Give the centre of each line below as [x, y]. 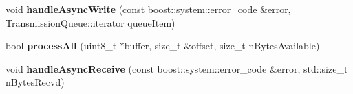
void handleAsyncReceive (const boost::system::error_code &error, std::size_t [177, 68]
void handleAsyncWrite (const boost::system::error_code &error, [148, 9]
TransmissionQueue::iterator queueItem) [90, 22]
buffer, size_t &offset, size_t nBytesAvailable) [222, 46]
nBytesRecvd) [35, 82]
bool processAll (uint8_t [61, 46]
